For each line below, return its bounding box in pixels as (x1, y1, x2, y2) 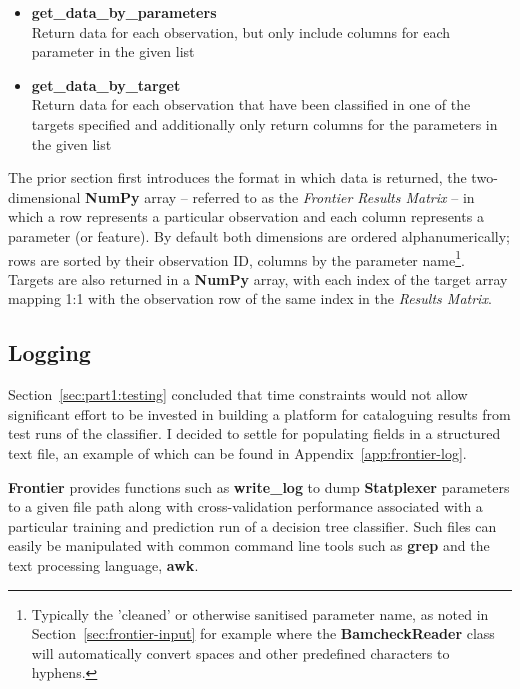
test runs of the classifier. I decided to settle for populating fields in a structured (8, 423, 501, 444)
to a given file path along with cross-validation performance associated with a (8, 496, 483, 517)
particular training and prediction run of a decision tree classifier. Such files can (8, 515, 497, 536)
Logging (8, 337, 91, 368)
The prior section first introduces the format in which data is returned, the (8, 167, 467, 188)
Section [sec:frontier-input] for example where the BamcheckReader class (31, 623, 495, 644)
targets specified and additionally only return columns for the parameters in (31, 113, 498, 134)
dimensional (8, 186, 81, 207)
